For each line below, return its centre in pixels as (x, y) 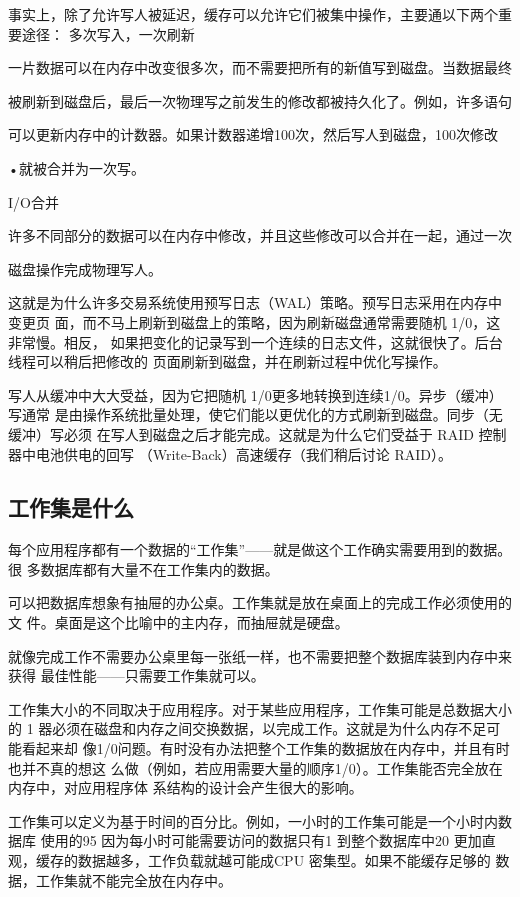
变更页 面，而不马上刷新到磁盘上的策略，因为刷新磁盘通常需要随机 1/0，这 (254, 321)
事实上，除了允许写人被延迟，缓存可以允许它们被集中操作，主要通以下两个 (253, 14)
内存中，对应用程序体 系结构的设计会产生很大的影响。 (185, 787)
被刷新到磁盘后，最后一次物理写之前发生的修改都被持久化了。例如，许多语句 (260, 100)
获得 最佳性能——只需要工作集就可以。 (136, 675)
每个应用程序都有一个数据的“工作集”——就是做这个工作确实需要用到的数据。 (260, 549)
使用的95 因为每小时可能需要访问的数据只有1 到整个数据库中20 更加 (261, 840)
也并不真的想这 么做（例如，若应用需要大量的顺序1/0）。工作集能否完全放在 (255, 767)
